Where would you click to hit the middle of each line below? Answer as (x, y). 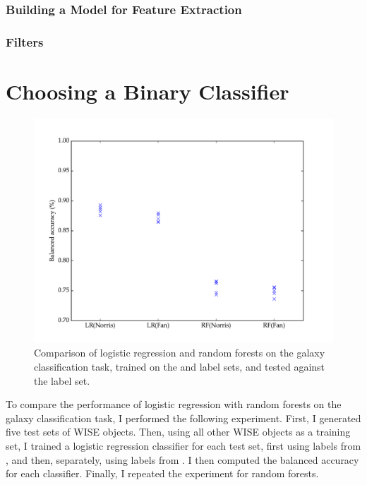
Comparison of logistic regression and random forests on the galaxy (180, 353)
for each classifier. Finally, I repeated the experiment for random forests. (162, 473)
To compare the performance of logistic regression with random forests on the (174, 404)
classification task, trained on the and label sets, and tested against (180, 366)
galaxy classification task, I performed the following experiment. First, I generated (183, 418)
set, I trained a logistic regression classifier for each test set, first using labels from (183, 445)
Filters (25, 41)
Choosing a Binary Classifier (148, 91)
